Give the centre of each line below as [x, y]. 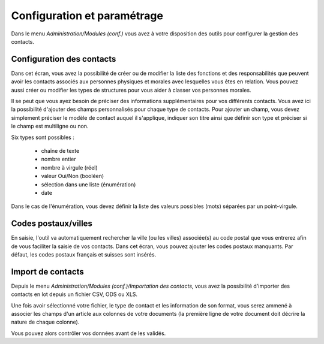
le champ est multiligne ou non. [50, 126]
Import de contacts [47, 272]
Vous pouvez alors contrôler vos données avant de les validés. [88, 333]
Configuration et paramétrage [87, 16]
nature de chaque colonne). [45, 322]
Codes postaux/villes [52, 224]
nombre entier [58, 159]
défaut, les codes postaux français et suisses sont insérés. [84, 254]
